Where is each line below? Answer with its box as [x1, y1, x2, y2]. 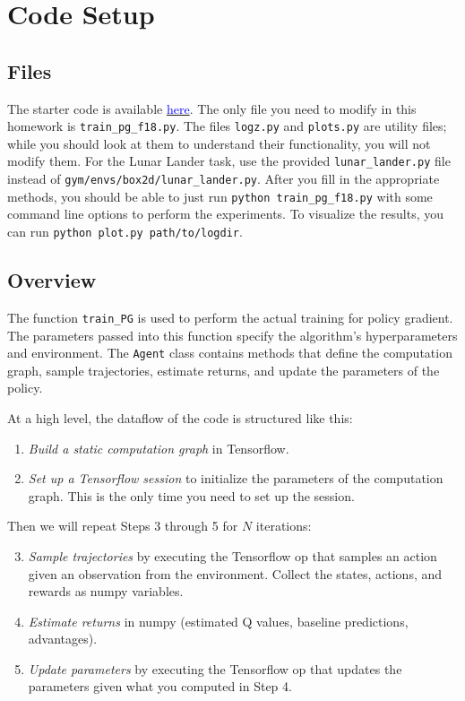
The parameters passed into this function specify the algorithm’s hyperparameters [7, 325, 458, 344]
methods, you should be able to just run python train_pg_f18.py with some [7, 186, 433, 205]
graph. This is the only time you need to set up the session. [28, 486, 355, 505]
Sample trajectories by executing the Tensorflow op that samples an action [28, 546, 437, 565]
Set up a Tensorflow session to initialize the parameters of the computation [28, 469, 443, 488]
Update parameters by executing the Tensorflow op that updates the [28, 659, 402, 678]
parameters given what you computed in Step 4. [28, 677, 292, 696]
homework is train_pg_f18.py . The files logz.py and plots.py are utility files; [7, 117, 447, 135]
